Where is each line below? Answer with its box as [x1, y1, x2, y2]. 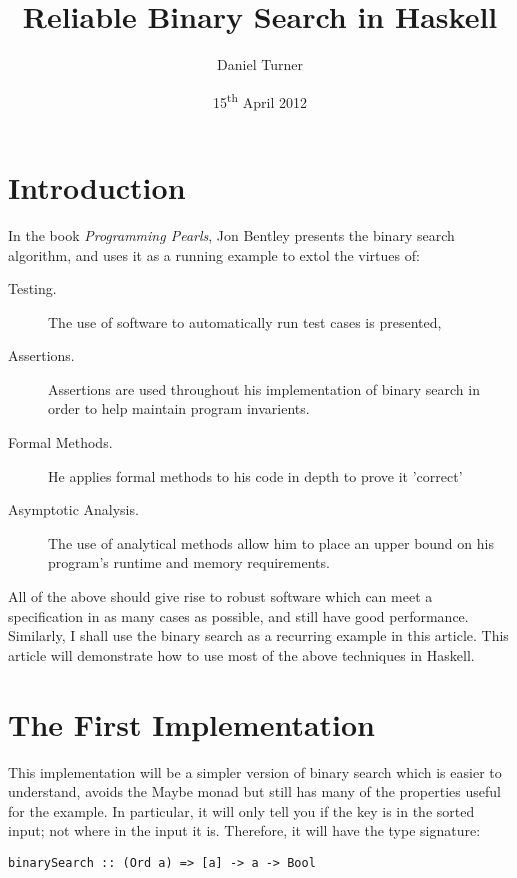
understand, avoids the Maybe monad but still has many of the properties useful [8, 781, 501, 802]
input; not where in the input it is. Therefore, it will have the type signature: [8, 820, 481, 841]
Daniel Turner [217, 54, 303, 75]
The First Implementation [8, 703, 375, 744]
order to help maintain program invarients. [48, 398, 310, 419]
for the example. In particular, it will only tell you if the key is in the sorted [8, 800, 475, 821]
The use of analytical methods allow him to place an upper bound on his [48, 532, 494, 553]
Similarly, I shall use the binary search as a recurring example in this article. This [8, 625, 509, 646]
